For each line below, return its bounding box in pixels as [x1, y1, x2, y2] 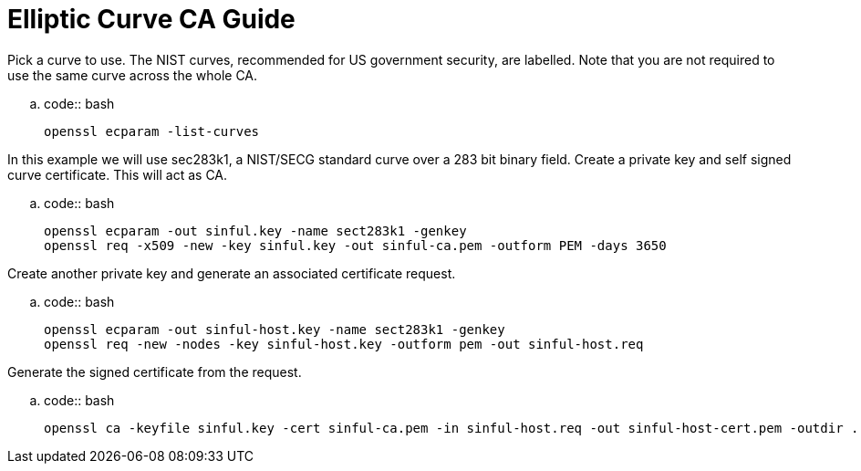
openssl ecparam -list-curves [44, 123, 260, 139]
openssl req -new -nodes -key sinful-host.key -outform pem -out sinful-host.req [44, 336, 644, 351]
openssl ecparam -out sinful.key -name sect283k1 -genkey [44, 223, 467, 238]
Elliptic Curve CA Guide [7, 4, 296, 35]
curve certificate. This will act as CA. [7, 166, 228, 183]
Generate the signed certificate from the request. [7, 363, 302, 380]
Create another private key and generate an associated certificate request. [7, 265, 456, 281]
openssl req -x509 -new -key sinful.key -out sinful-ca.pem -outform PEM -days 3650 [44, 237, 667, 253]
